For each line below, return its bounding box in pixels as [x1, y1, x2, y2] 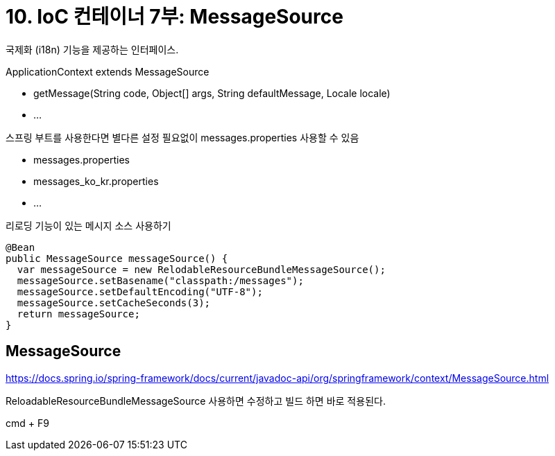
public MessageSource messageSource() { [6, 252, 228, 264]
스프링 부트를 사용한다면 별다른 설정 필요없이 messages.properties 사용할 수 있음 [6, 131, 359, 143]
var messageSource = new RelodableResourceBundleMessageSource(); [17, 263, 386, 275]
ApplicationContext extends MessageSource [6, 65, 210, 78]
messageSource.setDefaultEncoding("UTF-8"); [17, 286, 263, 297]
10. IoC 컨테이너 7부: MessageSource [6, 5, 343, 28]
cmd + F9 [6, 416, 49, 429]
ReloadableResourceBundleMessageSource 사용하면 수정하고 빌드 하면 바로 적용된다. [6, 394, 386, 407]
